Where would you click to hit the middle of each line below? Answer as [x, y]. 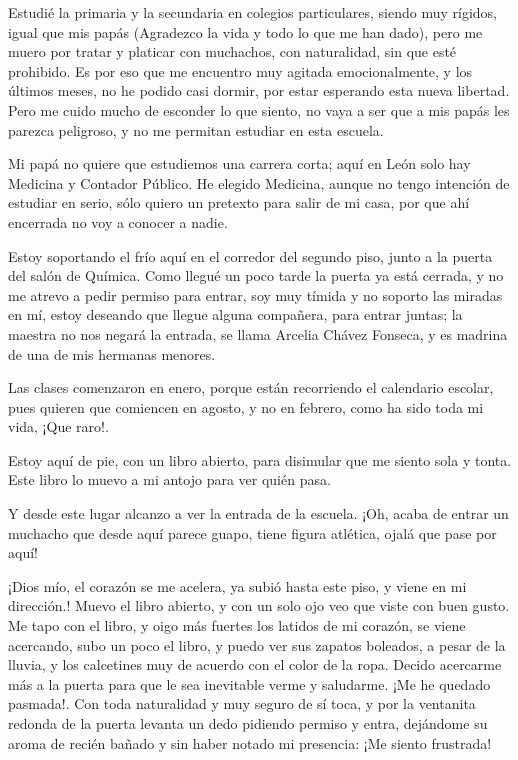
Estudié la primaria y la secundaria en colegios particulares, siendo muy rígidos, [252, 12]
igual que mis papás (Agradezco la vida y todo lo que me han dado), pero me [245, 31]
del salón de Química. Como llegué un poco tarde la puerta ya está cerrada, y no [256, 275]
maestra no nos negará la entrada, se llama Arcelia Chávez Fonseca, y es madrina [258, 333]
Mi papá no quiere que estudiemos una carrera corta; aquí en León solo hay [239, 163]
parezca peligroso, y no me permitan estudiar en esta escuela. [196, 129]
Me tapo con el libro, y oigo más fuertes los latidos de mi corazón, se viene [237, 625]
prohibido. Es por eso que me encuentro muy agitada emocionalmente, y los [240, 70]
